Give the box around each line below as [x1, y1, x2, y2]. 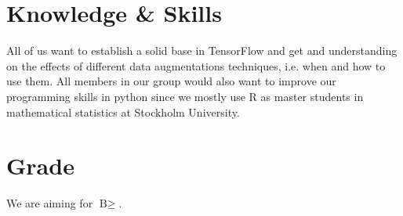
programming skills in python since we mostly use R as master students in [6, 88, 364, 104]
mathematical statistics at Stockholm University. [6, 103, 240, 120]
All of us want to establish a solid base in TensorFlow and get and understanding [6, 42, 398, 59]
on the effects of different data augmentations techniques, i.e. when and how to [6, 57, 386, 74]
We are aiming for [6, 195, 93, 211]
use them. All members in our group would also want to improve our [6, 73, 336, 89]
